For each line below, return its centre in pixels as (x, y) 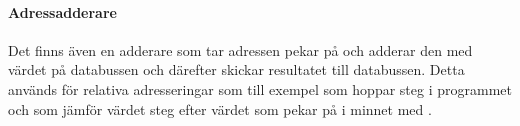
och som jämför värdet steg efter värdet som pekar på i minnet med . (220, 108)
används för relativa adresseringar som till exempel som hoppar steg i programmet (260, 88)
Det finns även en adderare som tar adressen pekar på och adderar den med (240, 49)
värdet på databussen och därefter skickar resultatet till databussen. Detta (236, 69)
